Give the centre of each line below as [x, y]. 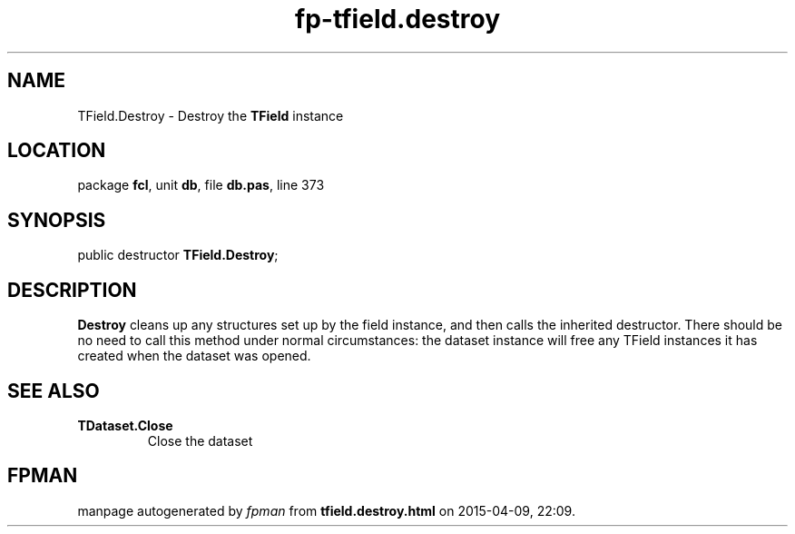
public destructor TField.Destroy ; [178, 255]
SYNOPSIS [57, 220]
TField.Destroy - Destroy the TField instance [211, 115]
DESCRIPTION [72, 290]
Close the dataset [200, 440]
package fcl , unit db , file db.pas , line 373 [201, 185]
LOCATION [57, 151]
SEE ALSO [54, 391]
